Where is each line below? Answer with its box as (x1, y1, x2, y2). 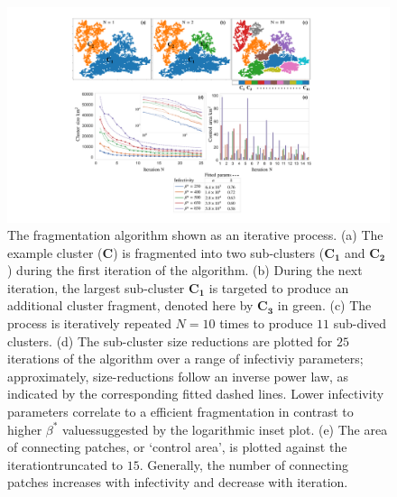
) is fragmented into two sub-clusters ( (113, 243, 325, 262)
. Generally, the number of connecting (139, 455, 348, 474)
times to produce (219, 314, 313, 333)
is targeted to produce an (208, 278, 349, 297)
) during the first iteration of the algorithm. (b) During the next (7, 261, 363, 280)
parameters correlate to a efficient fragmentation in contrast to (7, 402, 354, 421)
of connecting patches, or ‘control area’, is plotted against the (7, 437, 347, 456)
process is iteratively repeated (7, 314, 171, 333)
